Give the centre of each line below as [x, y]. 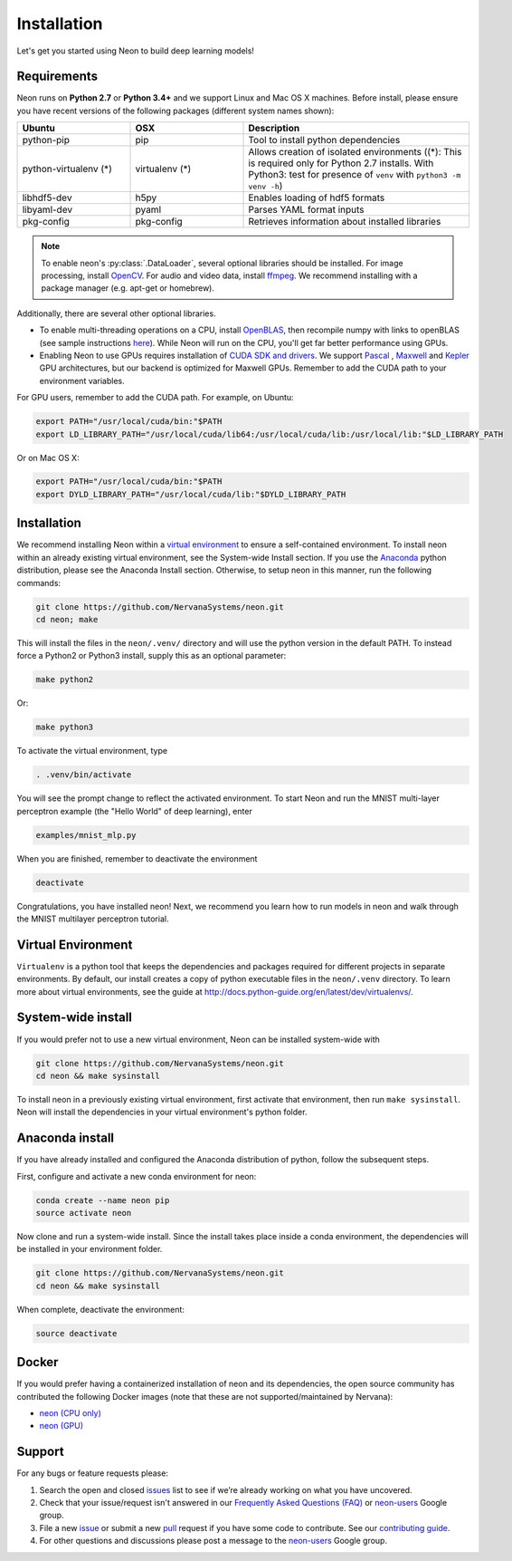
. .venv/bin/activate [84, 775]
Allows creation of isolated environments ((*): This [355, 152]
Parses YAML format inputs [307, 210]
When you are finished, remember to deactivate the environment [137, 858]
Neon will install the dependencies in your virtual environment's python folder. [162, 1112]
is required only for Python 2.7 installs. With [341, 163]
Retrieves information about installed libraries [345, 222]
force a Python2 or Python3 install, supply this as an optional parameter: [152, 656]
